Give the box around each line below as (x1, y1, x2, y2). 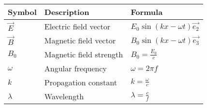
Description (44, 6, 89, 17)
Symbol (8, 6, 37, 17)
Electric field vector (44, 21, 111, 32)
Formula (131, 6, 163, 17)
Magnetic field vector (44, 35, 116, 46)
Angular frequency (44, 63, 107, 74)
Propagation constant (44, 77, 117, 88)
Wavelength (44, 91, 84, 102)
